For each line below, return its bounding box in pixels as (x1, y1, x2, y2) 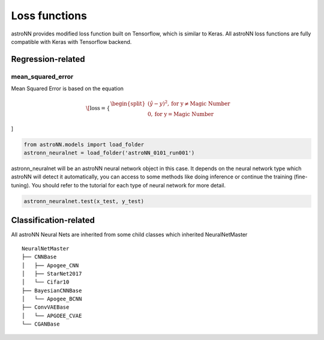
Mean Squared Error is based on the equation (11, 85, 124, 93)
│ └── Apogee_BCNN (22, 296, 82, 303)
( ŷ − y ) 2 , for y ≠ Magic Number (147, 99, 230, 107)
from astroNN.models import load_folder (23, 141, 144, 148)
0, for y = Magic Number (147, 111, 214, 117)
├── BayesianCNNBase (22, 287, 82, 294)
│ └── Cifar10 (22, 279, 70, 285)
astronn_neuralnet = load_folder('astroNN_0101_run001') (23, 150, 195, 156)
